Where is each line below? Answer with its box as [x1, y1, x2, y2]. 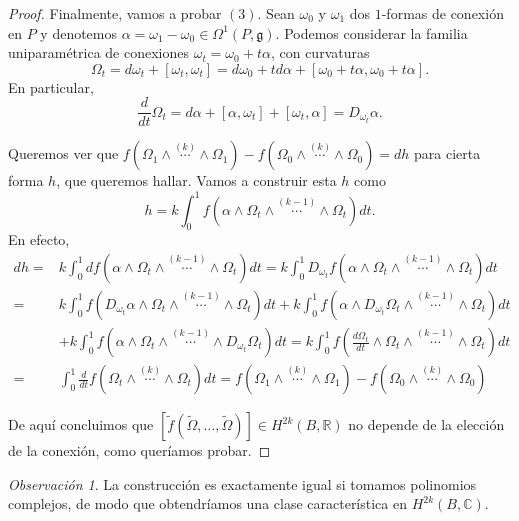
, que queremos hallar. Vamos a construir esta [56, 170, 337, 191]
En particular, [8, 76, 94, 97]
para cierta [414, 143, 481, 164]
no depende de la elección [348, 414, 505, 435]
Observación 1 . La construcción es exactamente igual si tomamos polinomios [8, 473, 477, 494]
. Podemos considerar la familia [275, 22, 468, 43]
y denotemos [40, 22, 118, 43]
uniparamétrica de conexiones [8, 42, 189, 63]
